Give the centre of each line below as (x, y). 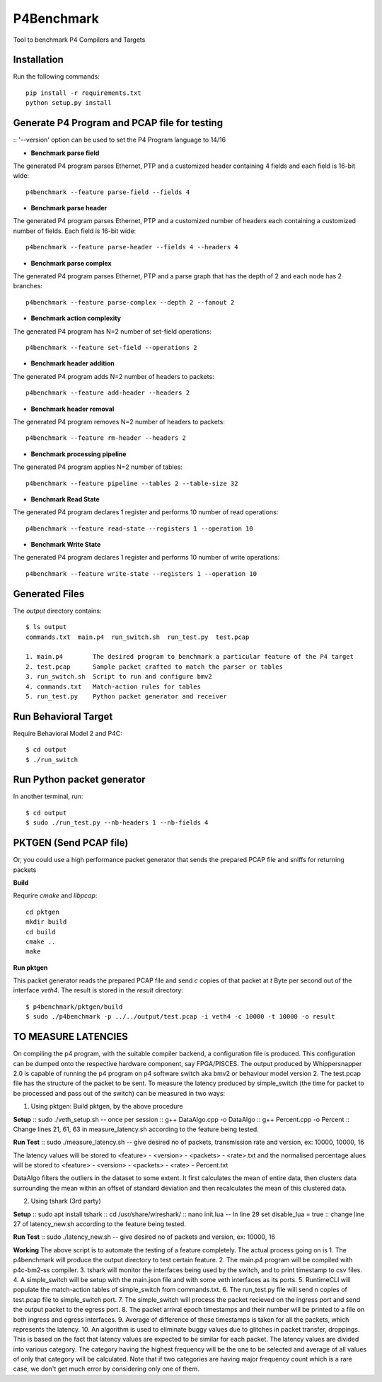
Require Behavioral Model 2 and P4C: (68, 733)
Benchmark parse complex (71, 263)
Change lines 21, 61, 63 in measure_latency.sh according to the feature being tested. (136, 1129)
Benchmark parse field (65, 153)
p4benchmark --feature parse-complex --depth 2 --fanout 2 (130, 302)
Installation (38, 60)
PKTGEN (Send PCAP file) (71, 843)
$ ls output (46, 627)
